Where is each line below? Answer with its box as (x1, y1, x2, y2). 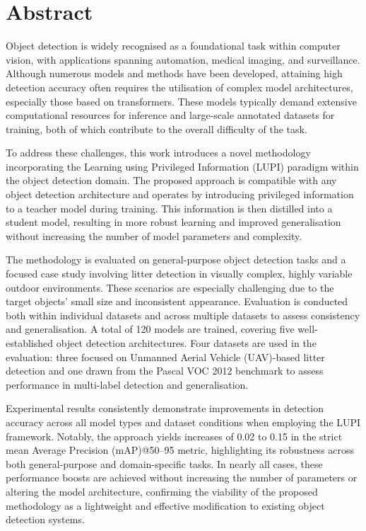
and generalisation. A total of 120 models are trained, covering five (6, 321, 295, 336)
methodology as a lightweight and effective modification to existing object (6, 498, 325, 513)
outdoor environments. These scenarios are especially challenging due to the (6, 280, 334, 295)
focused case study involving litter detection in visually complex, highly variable (6, 266, 353, 281)
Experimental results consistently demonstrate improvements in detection (6, 401, 324, 416)
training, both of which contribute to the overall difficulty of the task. (6, 121, 307, 136)
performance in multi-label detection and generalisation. (6, 377, 249, 392)
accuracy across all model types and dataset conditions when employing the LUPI (6, 414, 361, 429)
